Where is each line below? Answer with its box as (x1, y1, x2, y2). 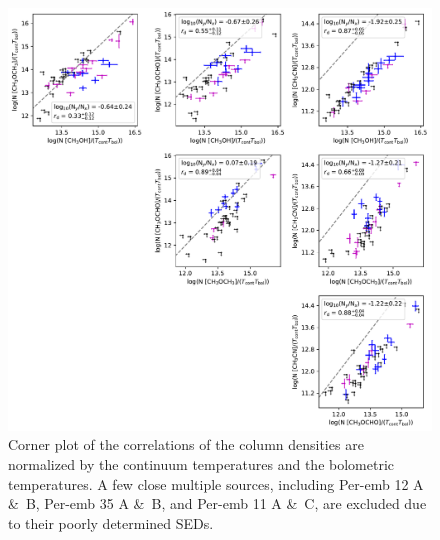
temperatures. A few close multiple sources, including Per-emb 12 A (8, 473, 424, 494)
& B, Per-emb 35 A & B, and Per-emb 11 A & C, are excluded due (8, 493, 427, 514)
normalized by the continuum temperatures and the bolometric (8, 453, 395, 474)
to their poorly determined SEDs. (8, 512, 214, 533)
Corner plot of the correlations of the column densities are (8, 434, 364, 455)
